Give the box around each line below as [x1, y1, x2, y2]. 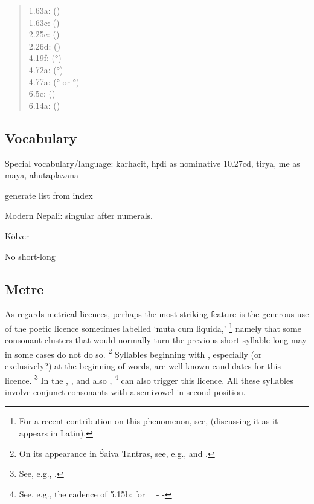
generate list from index [5, 189, 93, 201]
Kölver [5, 229, 30, 242]
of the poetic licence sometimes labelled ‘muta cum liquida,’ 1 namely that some [5, 320, 301, 334]
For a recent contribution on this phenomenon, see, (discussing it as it [19, 415, 278, 427]
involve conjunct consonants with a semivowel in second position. [5, 385, 246, 398]
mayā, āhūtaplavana [5, 169, 79, 181]
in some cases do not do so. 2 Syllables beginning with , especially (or [5, 346, 262, 360]
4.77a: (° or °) [28, 75, 80, 88]
